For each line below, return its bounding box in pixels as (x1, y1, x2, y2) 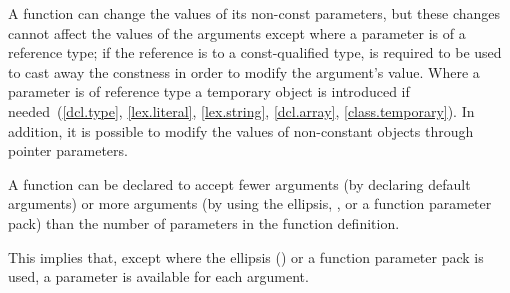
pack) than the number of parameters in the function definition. (8, 212, 400, 233)
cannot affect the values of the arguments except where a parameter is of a (8, 22, 466, 43)
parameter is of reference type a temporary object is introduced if (8, 81, 410, 102)
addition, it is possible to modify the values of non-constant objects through (8, 120, 474, 141)
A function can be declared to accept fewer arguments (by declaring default (8, 173, 471, 194)
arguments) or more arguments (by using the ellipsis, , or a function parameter (8, 193, 492, 214)
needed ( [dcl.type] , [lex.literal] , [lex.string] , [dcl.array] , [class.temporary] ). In (8, 100, 475, 121)
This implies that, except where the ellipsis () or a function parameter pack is (8, 246, 484, 267)
